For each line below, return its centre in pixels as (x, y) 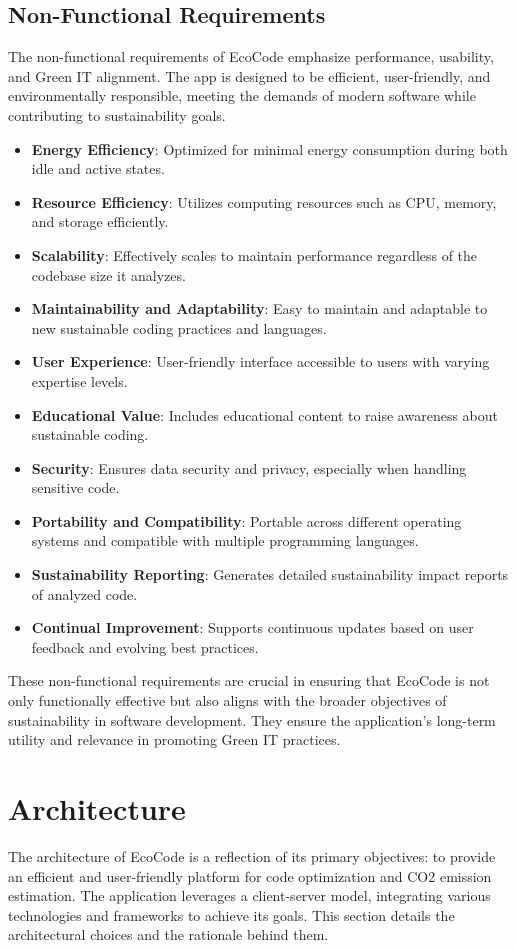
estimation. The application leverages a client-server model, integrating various (249, 895)
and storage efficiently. (100, 221)
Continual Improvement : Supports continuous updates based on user (252, 627)
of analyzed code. (84, 593)
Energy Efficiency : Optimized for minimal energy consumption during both (269, 148)
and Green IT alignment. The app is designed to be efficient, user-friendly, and (249, 75)
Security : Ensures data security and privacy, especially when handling (249, 467)
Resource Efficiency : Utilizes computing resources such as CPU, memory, (264, 201)
